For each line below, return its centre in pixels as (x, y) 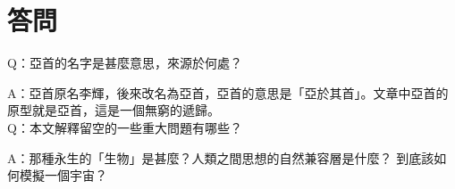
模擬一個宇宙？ (63, 175)
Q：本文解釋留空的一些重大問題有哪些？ (125, 127)
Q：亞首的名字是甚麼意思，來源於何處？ (125, 63)
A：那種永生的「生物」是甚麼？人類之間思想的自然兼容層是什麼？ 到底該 (221, 157)
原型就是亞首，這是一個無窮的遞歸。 (114, 110)
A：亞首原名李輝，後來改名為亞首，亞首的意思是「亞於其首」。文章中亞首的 (228, 92)
